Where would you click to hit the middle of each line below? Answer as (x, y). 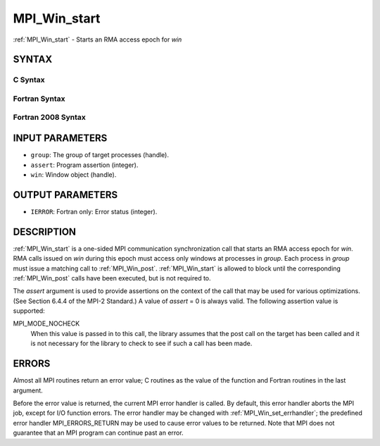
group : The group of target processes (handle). (100, 155)
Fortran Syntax (39, 99)
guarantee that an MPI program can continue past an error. (98, 433)
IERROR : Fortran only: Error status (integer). (94, 211)
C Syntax (29, 80)
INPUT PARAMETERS (60, 138)
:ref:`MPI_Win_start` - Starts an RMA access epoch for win (97, 39)
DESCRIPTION (45, 231)
